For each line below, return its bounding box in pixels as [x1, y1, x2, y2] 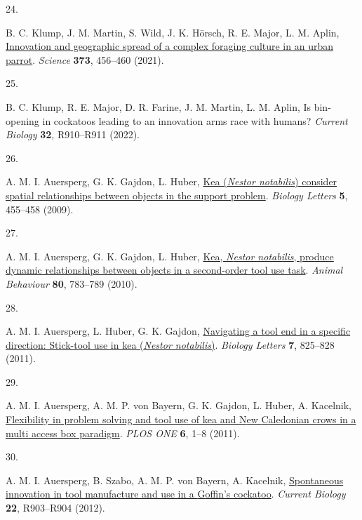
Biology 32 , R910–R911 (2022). [6, 127, 140, 142]
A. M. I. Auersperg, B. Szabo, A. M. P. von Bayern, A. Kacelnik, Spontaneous [6, 472, 344, 487]
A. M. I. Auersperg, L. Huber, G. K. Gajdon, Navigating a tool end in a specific [6, 324, 351, 338]
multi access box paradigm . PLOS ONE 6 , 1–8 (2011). [6, 425, 240, 440]
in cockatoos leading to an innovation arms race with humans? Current [42, 113, 348, 128]
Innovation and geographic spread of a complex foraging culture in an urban [6, 39, 333, 53]
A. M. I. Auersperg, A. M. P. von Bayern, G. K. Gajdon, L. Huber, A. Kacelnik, [6, 398, 352, 413]
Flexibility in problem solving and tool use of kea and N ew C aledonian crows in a [6, 412, 356, 427]
